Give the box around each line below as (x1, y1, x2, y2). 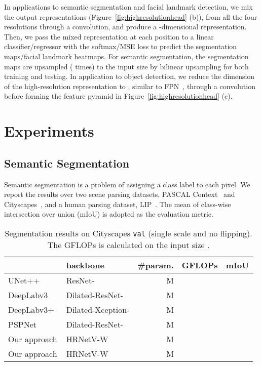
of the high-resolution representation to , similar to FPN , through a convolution (4, 80, 255, 91)
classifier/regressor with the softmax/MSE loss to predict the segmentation (4, 41, 237, 52)
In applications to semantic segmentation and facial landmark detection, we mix (4, 2, 253, 12)
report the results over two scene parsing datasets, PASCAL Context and (4, 189, 235, 199)
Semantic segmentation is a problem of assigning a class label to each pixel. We (4, 179, 250, 189)
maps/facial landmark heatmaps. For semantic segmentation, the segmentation (4, 51, 249, 61)
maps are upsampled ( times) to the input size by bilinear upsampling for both (4, 61, 249, 71)
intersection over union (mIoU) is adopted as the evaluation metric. (4, 209, 213, 219)
